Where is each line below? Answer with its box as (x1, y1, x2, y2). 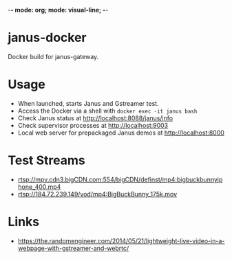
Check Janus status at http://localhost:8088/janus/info (17, 113, 173, 122)
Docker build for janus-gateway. (8, 52, 99, 60)
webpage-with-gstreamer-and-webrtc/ (17, 244, 129, 252)
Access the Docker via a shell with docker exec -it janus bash (17, 106, 198, 115)
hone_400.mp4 (17, 182, 61, 191)
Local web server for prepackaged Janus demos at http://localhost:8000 (17, 128, 224, 137)
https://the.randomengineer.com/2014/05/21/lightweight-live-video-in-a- (17, 236, 225, 245)
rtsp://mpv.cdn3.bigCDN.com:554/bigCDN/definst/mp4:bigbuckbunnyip (17, 175, 223, 183)
